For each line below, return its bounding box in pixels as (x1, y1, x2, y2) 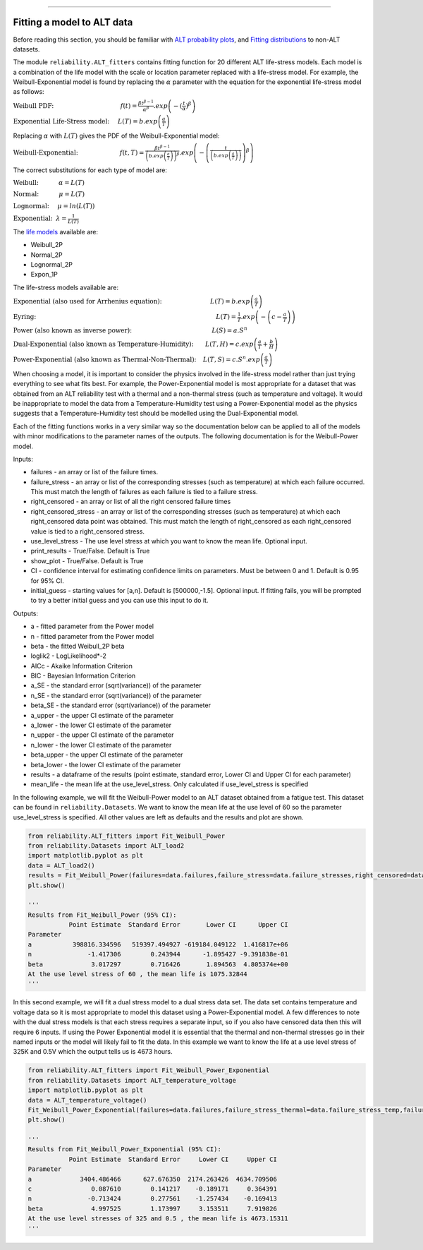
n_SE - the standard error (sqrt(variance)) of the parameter (30, 691, 202, 699)
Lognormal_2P (30, 260, 73, 268)
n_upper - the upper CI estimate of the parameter (30, 731, 174, 739)
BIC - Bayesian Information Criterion (30, 671, 136, 680)
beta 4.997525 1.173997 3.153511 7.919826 (27, 1204, 278, 1213)
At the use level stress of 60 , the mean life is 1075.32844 (27, 970, 247, 978)
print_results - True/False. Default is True (30, 547, 150, 555)
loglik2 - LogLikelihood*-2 (30, 651, 107, 660)
